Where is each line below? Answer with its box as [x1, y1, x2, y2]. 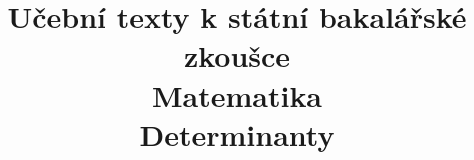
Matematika [151, 74, 323, 115]
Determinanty [139, 113, 335, 154]
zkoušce [183, 35, 291, 76]
